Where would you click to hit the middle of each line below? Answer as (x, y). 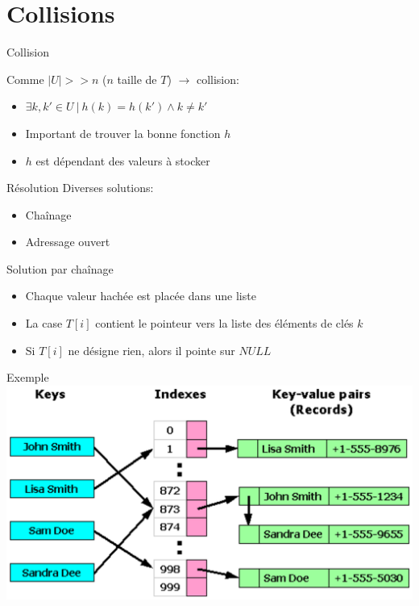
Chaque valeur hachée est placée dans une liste (141, 296)
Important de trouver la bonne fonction (123, 133)
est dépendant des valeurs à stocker (123, 160)
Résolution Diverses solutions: (80, 188)
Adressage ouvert (68, 242)
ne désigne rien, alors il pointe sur (151, 350)
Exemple (28, 377)
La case (44, 323)
